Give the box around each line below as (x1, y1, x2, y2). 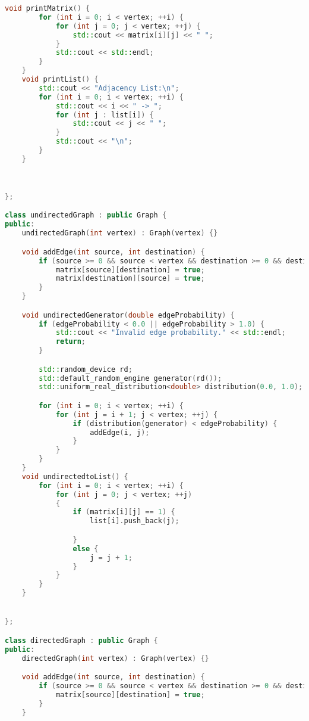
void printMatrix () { (5, 4, 90, 13)
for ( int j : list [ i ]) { (55, 110, 154, 119)
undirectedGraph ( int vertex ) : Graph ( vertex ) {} (21, 229, 218, 238)
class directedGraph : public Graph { (5, 636, 158, 645)
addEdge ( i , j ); (90, 428, 150, 437)
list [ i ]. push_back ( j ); (90, 517, 179, 526)
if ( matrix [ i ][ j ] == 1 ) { (72, 508, 175, 517)
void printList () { (21, 75, 99, 83)
